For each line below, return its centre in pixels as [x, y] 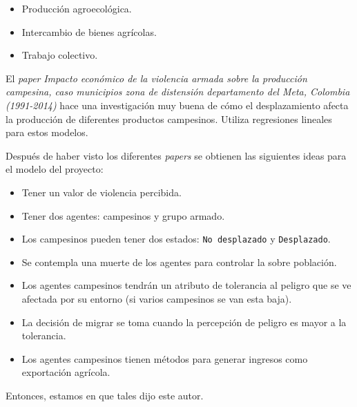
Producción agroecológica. [77, 8]
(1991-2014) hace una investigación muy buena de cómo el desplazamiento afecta [177, 105]
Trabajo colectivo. [60, 55]
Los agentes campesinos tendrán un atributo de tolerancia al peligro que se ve [186, 285]
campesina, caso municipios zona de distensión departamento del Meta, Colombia [178, 92]
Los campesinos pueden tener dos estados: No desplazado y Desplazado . [176, 239]
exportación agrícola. [66, 372]
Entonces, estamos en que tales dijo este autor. [105, 395]
